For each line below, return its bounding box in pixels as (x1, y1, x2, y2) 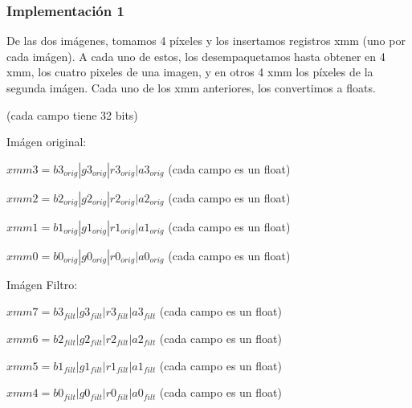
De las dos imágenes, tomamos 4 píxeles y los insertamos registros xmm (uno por (6, 32, 406, 49)
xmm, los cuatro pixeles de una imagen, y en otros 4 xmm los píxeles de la (6, 63, 373, 80)
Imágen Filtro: (6, 275, 78, 292)
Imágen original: (6, 133, 87, 150)
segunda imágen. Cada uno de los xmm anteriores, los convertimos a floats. (6, 80, 376, 96)
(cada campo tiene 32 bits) (6, 106, 138, 123)
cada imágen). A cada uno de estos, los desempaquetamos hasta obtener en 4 (6, 47, 385, 64)
